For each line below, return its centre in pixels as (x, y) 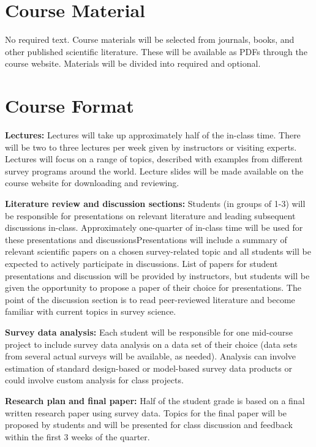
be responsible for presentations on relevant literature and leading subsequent (150, 215)
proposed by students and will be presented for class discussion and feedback (149, 425)
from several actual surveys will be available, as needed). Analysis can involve (150, 356)
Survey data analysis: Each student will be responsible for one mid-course (149, 332)
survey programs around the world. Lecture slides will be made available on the (154, 171)
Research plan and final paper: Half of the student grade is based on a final (155, 400)
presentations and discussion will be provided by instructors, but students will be (157, 275)
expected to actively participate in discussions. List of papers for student (141, 263)
